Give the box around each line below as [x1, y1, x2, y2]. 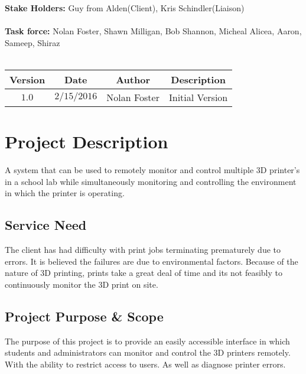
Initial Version [168, 90, 228, 104]
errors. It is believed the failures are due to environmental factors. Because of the [5, 255, 298, 267]
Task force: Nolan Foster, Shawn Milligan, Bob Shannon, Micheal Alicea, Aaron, [5, 25, 302, 37]
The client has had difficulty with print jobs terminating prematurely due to [5, 243, 281, 256]
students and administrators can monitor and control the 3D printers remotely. [5, 346, 291, 359]
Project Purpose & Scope [5, 307, 164, 325]
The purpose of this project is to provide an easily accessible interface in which [5, 334, 290, 347]
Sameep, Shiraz [5, 36, 60, 48]
